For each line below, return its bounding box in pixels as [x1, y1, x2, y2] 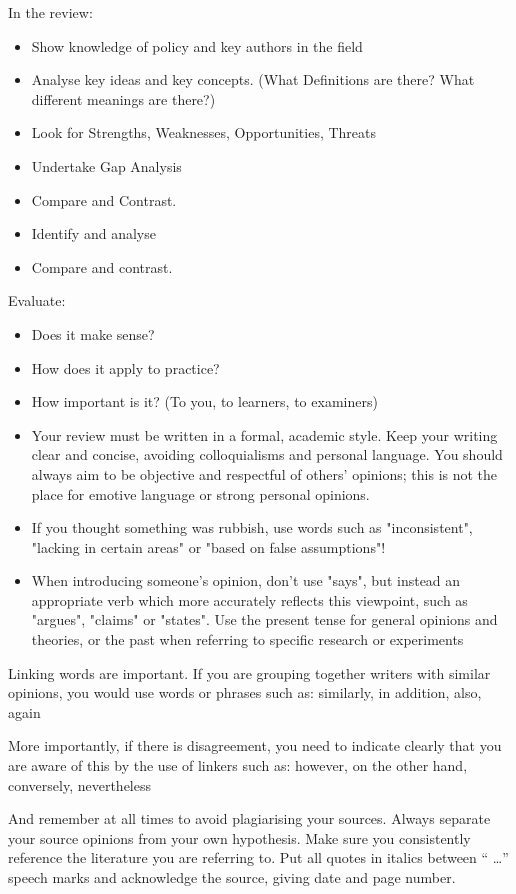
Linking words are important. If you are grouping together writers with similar [8, 662, 491, 683]
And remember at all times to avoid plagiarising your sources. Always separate [8, 808, 491, 829]
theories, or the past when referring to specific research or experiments [31, 629, 464, 650]
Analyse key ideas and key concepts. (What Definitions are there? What [31, 69, 475, 90]
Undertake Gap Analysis [31, 155, 182, 176]
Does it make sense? [31, 323, 155, 344]
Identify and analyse [31, 223, 156, 244]
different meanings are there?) [31, 88, 216, 109]
